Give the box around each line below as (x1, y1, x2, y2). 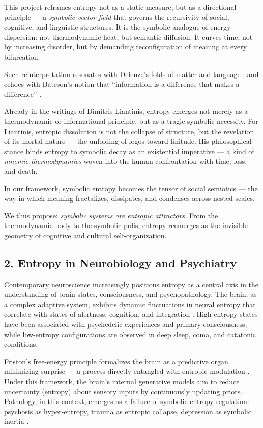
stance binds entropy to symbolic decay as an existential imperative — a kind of (4, 145, 254, 156)
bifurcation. (4, 51, 40, 62)
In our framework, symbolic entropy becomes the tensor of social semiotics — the (4, 183, 258, 193)
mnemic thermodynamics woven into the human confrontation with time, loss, (4, 156, 247, 166)
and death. (4, 165, 38, 176)
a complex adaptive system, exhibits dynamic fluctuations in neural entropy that (4, 298, 256, 309)
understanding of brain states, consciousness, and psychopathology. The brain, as (4, 289, 257, 299)
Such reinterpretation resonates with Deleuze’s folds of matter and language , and (4, 68, 259, 79)
